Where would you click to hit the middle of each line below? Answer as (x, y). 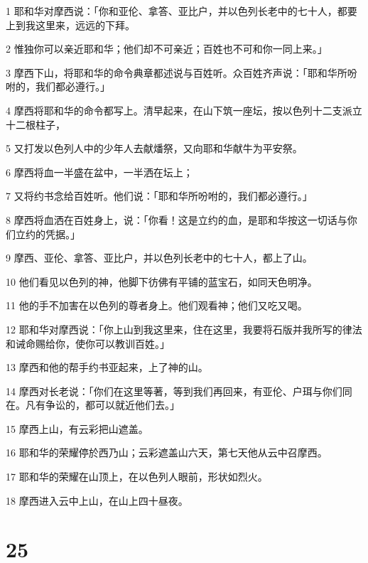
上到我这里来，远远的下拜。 (70, 25)
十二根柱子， (36, 124)
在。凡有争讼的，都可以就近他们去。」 (93, 405)
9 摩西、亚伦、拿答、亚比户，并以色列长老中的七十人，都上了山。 (159, 258)
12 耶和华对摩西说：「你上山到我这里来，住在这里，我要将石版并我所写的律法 (184, 329)
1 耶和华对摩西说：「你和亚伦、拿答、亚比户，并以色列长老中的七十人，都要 (182, 11)
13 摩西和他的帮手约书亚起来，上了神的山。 (107, 367)
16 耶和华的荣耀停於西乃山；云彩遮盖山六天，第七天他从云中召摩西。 (167, 452)
